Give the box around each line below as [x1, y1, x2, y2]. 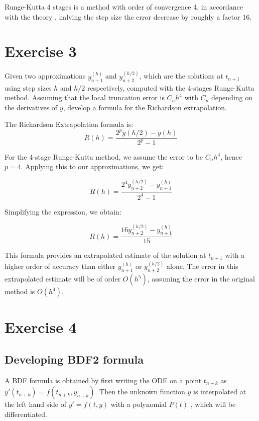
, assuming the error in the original [147, 273, 255, 284]
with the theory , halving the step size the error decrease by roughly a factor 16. [5, 11, 252, 22]
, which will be [190, 399, 236, 409]
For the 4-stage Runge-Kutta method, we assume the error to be [5, 151, 203, 162]
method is [5, 286, 35, 297]
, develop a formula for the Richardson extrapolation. [63, 102, 227, 112]
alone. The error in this [167, 261, 238, 271]
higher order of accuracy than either [5, 261, 116, 271]
